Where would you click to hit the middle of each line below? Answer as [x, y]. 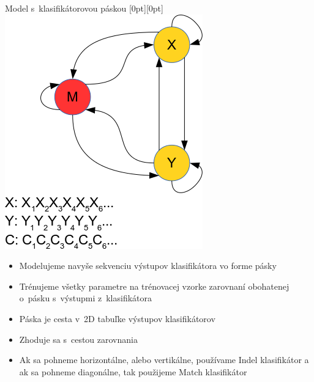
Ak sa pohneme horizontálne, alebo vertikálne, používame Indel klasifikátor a [164, 360]
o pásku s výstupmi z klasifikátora [85, 298]
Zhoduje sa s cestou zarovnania [78, 339]
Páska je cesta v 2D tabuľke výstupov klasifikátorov [117, 318]
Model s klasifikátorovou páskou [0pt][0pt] [84, 8]
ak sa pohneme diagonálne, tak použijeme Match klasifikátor [133, 371]
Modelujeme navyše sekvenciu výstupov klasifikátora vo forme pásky [148, 266]
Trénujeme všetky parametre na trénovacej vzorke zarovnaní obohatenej [154, 286]
